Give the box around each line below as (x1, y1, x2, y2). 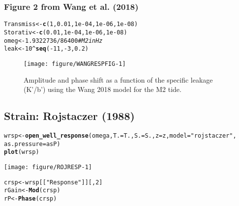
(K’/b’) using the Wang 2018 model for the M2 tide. (24, 84, 181, 94)
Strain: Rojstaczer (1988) (4, 108, 135, 123)
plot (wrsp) (4, 148, 39, 156)
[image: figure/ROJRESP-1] (4, 163, 92, 171)
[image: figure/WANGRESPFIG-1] (24, 60, 126, 67)
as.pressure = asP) (4, 140, 60, 147)
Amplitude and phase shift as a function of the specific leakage (24, 74, 213, 85)
